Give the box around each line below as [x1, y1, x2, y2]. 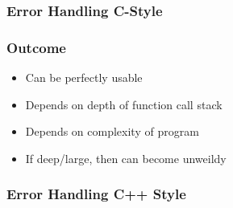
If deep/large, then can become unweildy [25, 149, 227, 166]
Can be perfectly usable [25, 69, 143, 86]
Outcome [6, 37, 66, 57]
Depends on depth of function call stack [25, 96, 223, 112]
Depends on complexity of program [25, 123, 199, 140]
